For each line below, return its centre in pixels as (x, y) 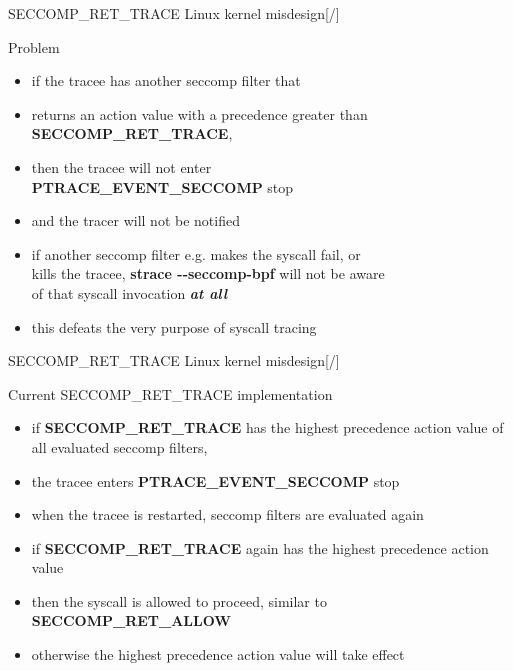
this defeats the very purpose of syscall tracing (174, 326)
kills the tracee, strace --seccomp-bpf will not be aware (208, 273)
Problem (34, 46)
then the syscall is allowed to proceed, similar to (179, 600)
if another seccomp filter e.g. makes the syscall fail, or (196, 253)
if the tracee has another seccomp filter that (166, 80)
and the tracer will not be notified (135, 220)
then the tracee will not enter (121, 166)
